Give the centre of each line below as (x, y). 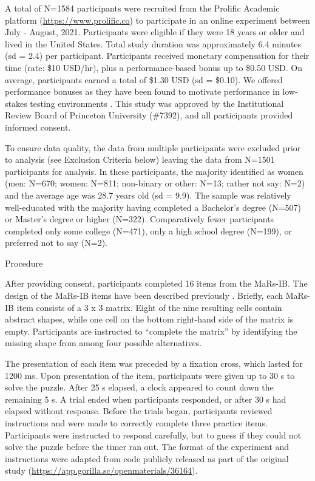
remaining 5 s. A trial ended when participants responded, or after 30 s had (146, 399)
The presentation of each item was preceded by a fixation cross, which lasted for (154, 363)
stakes (16, 103)
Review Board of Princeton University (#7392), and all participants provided (149, 115)
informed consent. (38, 127)
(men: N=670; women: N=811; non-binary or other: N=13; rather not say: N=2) (155, 183)
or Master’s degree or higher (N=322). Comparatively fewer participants (140, 219)
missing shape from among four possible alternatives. (103, 343)
